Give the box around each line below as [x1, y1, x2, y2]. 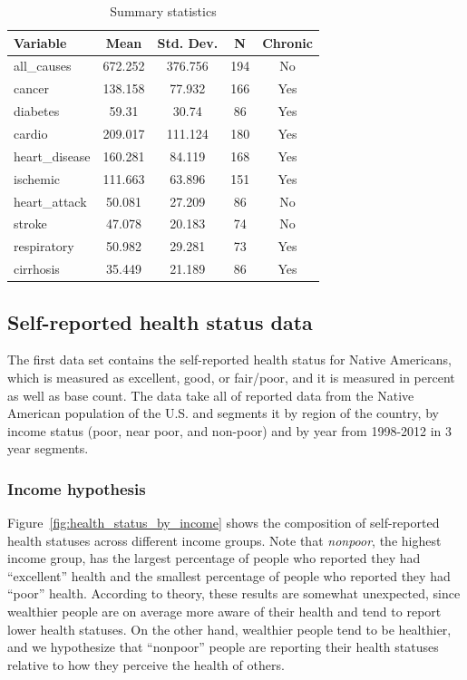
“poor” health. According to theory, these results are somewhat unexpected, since [7, 584, 461, 603]
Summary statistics [110, 2, 217, 20]
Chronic [262, 33, 313, 52]
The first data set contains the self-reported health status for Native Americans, [7, 350, 452, 369]
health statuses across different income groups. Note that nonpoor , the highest [7, 530, 442, 549]
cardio [14, 123, 48, 142]
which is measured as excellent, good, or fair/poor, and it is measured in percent [7, 367, 455, 386]
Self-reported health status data [7, 307, 313, 335]
